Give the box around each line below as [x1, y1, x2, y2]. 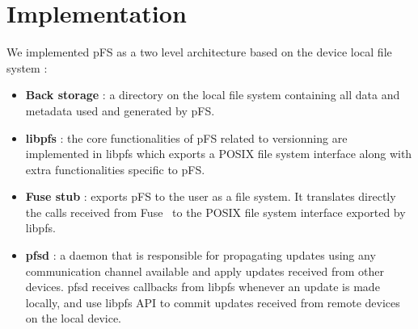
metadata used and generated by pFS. [25, 102, 215, 119]
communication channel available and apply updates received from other [25, 262, 384, 279]
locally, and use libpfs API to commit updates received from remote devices [25, 294, 400, 310]
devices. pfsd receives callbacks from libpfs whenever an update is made [25, 278, 380, 295]
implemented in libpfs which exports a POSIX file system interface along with [25, 145, 412, 162]
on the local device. [25, 310, 122, 327]
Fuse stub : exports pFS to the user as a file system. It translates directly [25, 188, 396, 205]
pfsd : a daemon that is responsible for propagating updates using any [25, 247, 376, 264]
